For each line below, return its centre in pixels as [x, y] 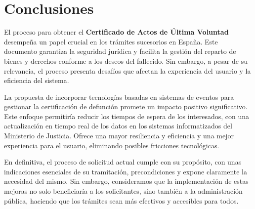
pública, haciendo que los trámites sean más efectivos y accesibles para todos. [121, 200]
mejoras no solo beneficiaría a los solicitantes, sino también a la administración [123, 191]
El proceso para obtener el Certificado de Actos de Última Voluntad [116, 32]
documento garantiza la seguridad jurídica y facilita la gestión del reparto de [120, 51]
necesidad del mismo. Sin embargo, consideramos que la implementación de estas [126, 181]
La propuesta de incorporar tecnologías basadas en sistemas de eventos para [119, 97]
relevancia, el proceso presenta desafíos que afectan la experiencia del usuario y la [127, 70]
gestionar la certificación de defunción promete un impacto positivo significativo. [126, 106]
